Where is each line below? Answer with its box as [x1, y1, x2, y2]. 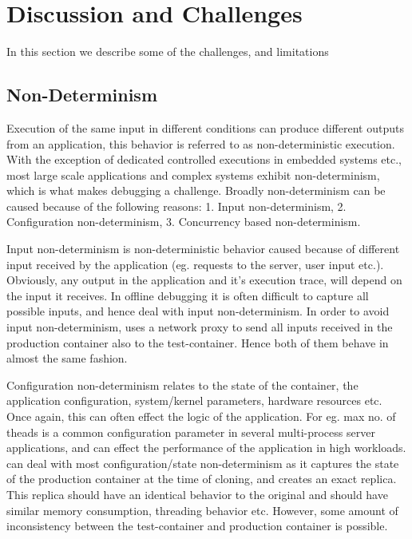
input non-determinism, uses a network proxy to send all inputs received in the [6, 319, 393, 335]
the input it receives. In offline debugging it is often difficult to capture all [6, 287, 369, 303]
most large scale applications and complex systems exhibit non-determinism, [6, 166, 380, 183]
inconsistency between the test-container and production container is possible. [6, 517, 388, 534]
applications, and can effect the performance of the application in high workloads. [6, 439, 406, 456]
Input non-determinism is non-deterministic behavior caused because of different [6, 240, 400, 257]
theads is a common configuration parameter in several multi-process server [6, 423, 375, 440]
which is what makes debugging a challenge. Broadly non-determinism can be [6, 182, 386, 199]
